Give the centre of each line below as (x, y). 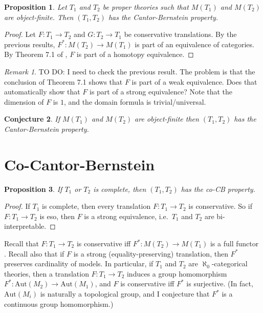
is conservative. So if (220, 206)
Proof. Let (20, 34)
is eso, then (57, 216)
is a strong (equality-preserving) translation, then (151, 253)
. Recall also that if (34, 253)
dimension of (24, 101)
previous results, (30, 44)
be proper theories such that (146, 7)
